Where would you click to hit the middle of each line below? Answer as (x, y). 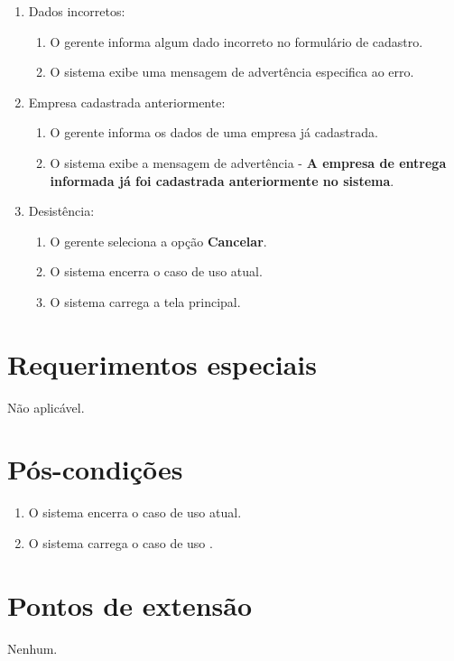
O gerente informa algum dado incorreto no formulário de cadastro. (236, 41)
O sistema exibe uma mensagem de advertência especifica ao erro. (232, 72)
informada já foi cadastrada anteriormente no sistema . (222, 180)
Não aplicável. (46, 407)
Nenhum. (32, 648)
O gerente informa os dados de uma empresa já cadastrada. (214, 132)
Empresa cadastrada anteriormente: (127, 102)
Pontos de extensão (130, 605)
